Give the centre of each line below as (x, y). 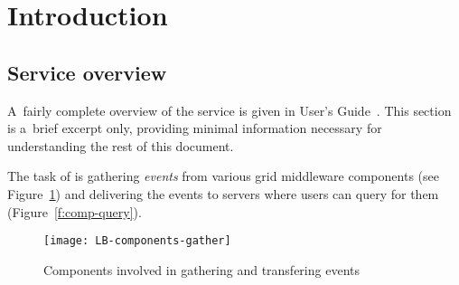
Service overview (87, 72)
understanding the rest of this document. (121, 145)
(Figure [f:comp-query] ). (75, 211)
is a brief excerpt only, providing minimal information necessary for (195, 128)
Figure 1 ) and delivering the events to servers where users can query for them (223, 193)
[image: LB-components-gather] (137, 241)
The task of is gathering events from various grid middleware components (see (223, 176)
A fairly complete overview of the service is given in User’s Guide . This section (229, 110)
